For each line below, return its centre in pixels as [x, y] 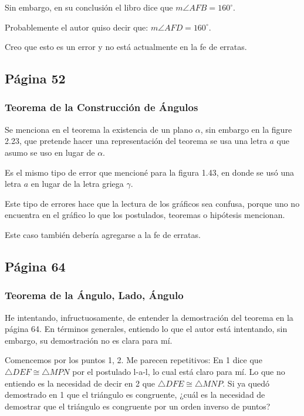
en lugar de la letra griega [77, 184]
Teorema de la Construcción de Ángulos [102, 107]
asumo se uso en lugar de [50, 152]
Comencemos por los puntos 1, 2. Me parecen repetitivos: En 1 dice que [134, 360]
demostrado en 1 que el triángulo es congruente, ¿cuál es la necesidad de [135, 395]
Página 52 [35, 78]
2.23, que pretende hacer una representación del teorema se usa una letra [136, 141]
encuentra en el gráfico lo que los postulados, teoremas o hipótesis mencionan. [145, 215]
